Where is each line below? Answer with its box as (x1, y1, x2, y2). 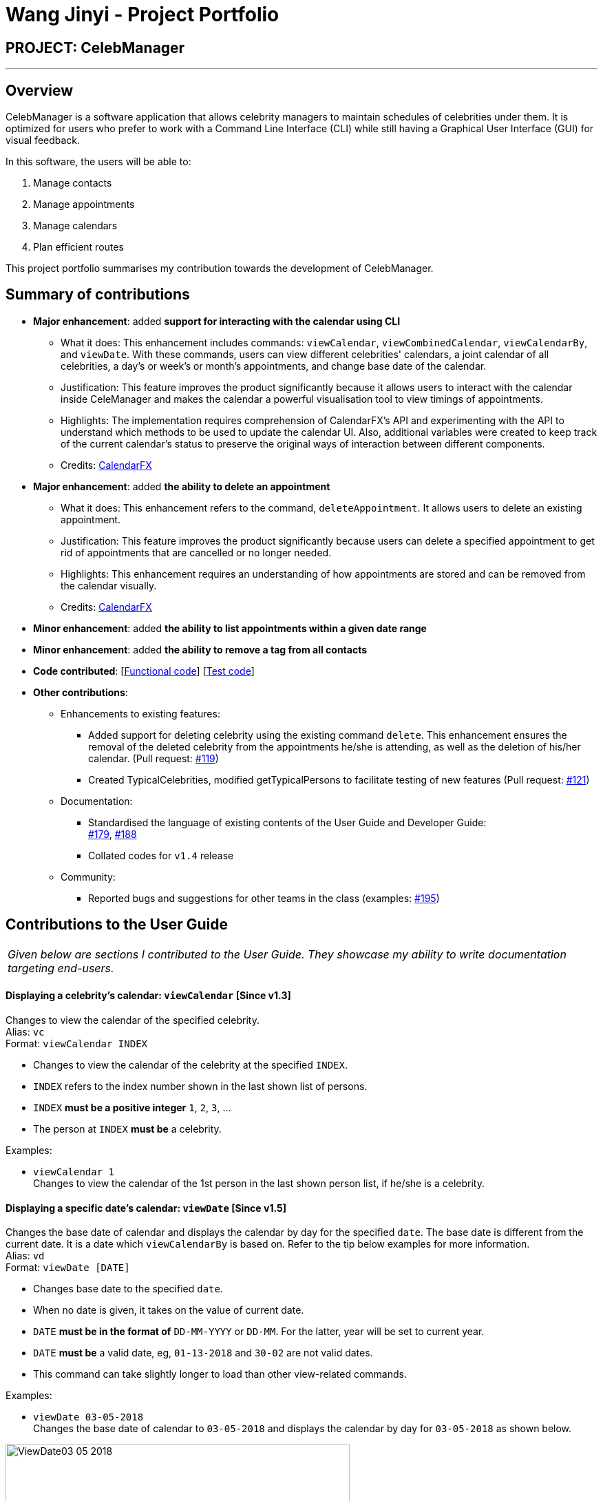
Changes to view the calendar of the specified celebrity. (6, 1014, 260, 1026)
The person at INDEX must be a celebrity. (33, 1122, 222, 1135)
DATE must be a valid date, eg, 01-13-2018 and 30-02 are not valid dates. (33, 1347, 373, 1359)
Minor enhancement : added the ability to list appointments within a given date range (33, 622, 427, 634)
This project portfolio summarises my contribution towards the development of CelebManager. (6, 262, 434, 275)
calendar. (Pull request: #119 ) (88, 752, 219, 764)
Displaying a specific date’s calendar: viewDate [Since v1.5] (6, 1201, 286, 1214)
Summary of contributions (6, 286, 190, 304)
